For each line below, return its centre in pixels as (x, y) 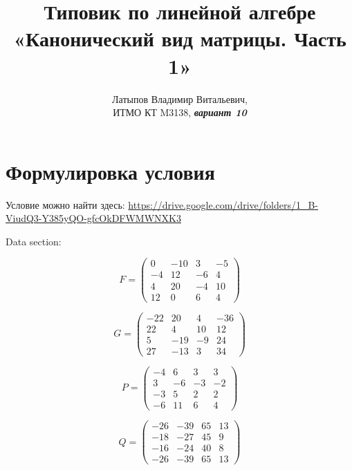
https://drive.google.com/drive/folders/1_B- (223, 204)
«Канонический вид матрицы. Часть (180, 38)
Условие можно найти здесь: (65, 204)
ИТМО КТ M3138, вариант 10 (180, 112)
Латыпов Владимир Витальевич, (180, 98)
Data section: (34, 241)
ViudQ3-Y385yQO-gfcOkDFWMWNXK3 (93, 218)
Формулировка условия (110, 171)
